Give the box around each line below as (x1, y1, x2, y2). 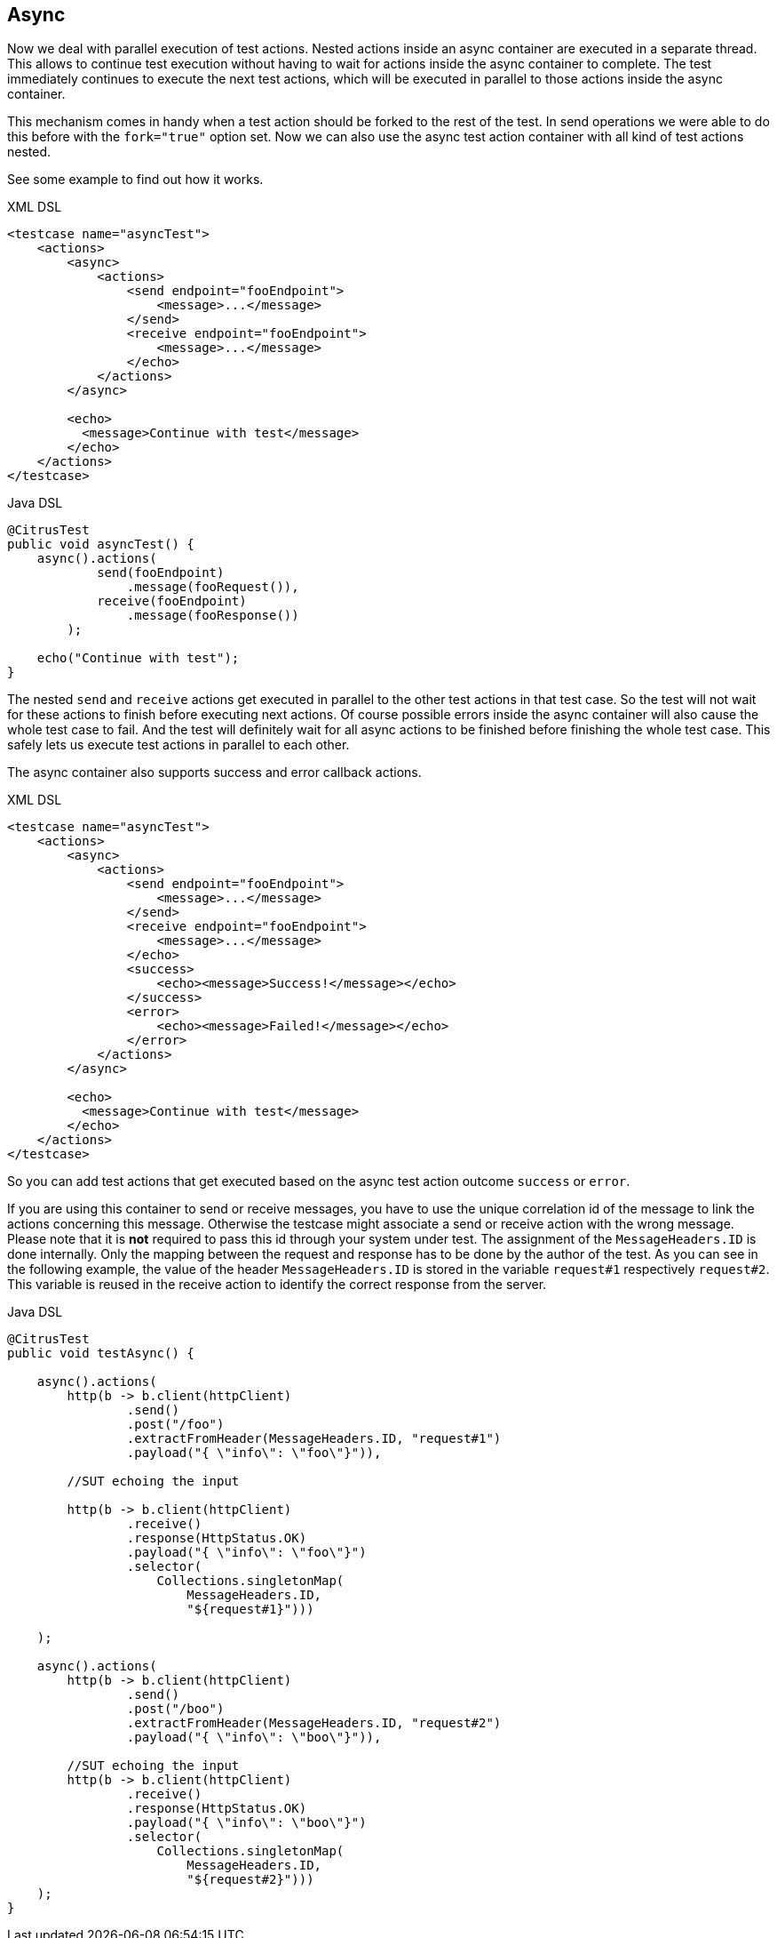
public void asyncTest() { (7, 537, 194, 552)
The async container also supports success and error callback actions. (7, 765, 422, 781)
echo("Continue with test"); (36, 651, 240, 666)
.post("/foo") (126, 1417, 225, 1432)
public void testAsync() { (7, 1346, 194, 1361)
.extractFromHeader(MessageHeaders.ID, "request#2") (126, 1716, 502, 1731)
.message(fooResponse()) (126, 608, 299, 623)
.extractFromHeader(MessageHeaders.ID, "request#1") (126, 1431, 502, 1446)
